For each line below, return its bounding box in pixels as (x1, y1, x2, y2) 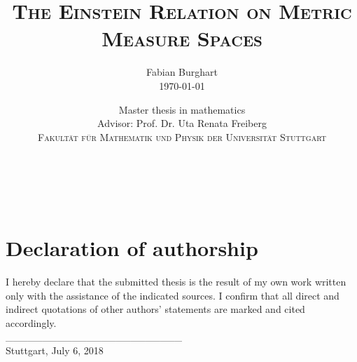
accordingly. (6, 315, 57, 330)
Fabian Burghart (146, 65, 218, 79)
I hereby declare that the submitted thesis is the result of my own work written (6, 274, 346, 288)
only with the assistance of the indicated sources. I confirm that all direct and (6, 288, 339, 302)
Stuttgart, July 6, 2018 (6, 342, 104, 357)
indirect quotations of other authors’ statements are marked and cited (6, 302, 305, 316)
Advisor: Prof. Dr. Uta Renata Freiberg (97, 116, 267, 130)
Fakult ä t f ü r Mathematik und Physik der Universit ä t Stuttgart (38, 129, 326, 144)
